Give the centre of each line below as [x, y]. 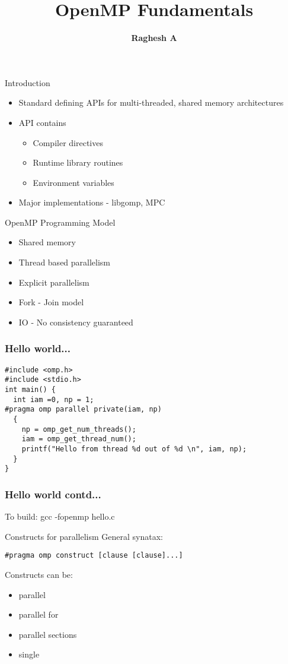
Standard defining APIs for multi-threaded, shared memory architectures [151, 102]
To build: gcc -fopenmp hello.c [60, 516]
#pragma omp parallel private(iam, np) [83, 410]
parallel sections [48, 634]
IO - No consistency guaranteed [76, 322]
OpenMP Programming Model [60, 222]
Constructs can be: [39, 574]
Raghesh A [154, 38]
